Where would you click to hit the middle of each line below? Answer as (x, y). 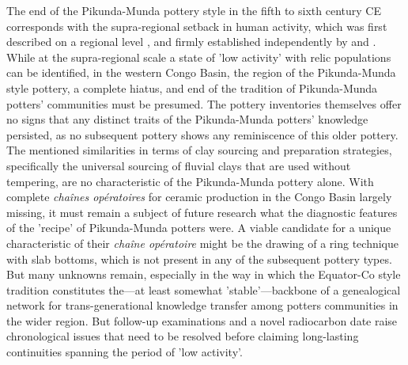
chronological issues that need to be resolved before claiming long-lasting (183, 336)
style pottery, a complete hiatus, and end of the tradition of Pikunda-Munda (192, 87)
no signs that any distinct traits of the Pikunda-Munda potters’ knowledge (187, 119)
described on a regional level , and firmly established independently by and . (191, 42)
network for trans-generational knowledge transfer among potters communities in (202, 305)
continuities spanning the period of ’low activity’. (125, 352)
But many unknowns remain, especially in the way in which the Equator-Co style (204, 274)
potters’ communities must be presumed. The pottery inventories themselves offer (204, 103)
